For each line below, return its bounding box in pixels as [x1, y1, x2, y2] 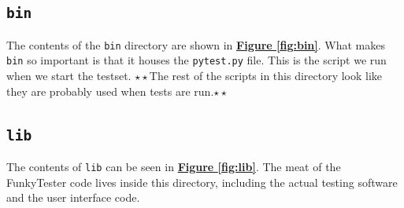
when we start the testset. [6, 68, 132, 84]
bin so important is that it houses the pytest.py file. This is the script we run [6, 52, 387, 68]
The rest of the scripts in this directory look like [149, 68, 383, 84]
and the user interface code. [6, 189, 140, 206]
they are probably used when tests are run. [6, 82, 214, 99]
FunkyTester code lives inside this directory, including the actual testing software [6, 173, 398, 190]
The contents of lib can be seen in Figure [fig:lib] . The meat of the [6, 159, 341, 175]
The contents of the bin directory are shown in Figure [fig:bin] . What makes [6, 36, 386, 53]
